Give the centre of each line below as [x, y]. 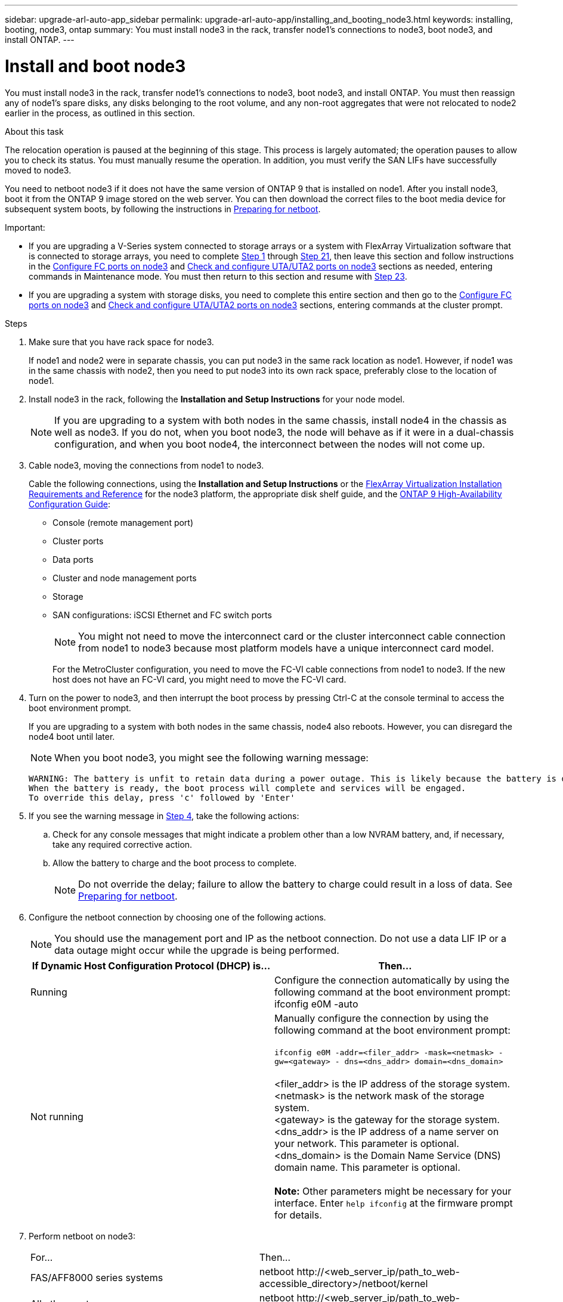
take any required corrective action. [123, 844]
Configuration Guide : [69, 504]
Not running [57, 1116]
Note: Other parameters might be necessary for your [393, 1191]
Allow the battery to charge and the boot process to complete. [175, 863]
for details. [298, 1215]
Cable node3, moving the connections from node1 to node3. [146, 465]
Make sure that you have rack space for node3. [121, 342]
